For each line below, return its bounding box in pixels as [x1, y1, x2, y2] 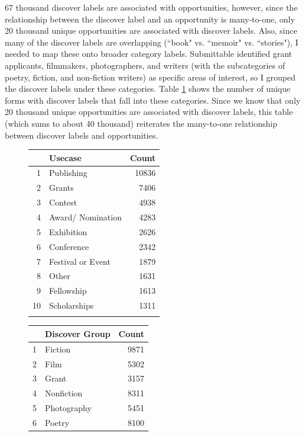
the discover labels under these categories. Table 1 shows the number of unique [5, 82, 291, 95]
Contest [49, 196, 77, 209]
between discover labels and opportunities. [5, 129, 158, 141]
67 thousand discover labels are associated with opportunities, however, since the [5, 1, 298, 13]
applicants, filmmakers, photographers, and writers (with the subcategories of [5, 59, 285, 71]
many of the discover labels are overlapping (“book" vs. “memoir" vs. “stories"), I [5, 36, 298, 48]
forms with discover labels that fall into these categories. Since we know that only [5, 94, 301, 106]
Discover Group [45, 327, 111, 339]
